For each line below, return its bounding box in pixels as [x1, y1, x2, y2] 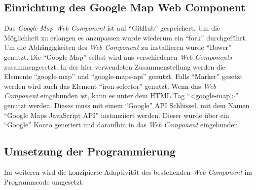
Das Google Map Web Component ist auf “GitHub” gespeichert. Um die [4, 23, 220, 33]
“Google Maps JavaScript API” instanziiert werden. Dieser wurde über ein [4, 110, 229, 120]
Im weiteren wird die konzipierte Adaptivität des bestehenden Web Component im [4, 166, 253, 177]
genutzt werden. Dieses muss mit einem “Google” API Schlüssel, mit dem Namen [4, 100, 250, 110]
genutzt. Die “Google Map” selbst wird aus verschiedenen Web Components [4, 51, 232, 62]
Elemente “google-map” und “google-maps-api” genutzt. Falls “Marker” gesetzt [4, 71, 243, 81]
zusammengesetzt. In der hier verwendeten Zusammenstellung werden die [4, 61, 225, 72]
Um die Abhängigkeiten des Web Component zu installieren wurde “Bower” [4, 42, 232, 52]
